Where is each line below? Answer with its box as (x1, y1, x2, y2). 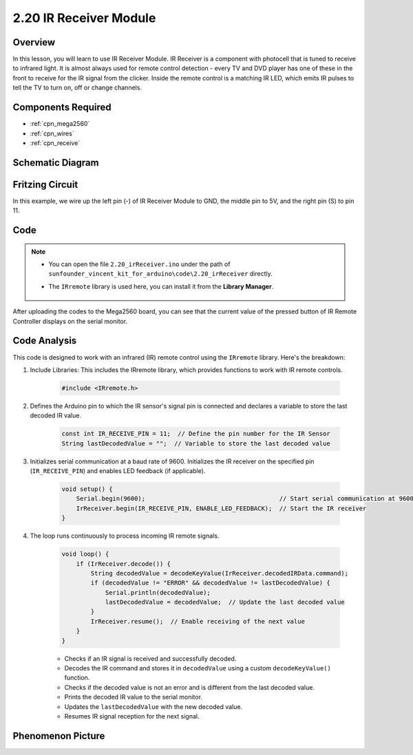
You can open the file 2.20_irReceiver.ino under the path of (48, 260, 231, 268)
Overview (12, 36, 56, 48)
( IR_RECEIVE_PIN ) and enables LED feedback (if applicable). (30, 467, 206, 474)
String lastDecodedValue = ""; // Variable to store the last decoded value (61, 439, 330, 447)
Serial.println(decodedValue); (105, 589, 211, 596)
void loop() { (61, 550, 109, 558)
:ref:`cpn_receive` (30, 138, 81, 147)
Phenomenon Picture (12, 730, 105, 742)
